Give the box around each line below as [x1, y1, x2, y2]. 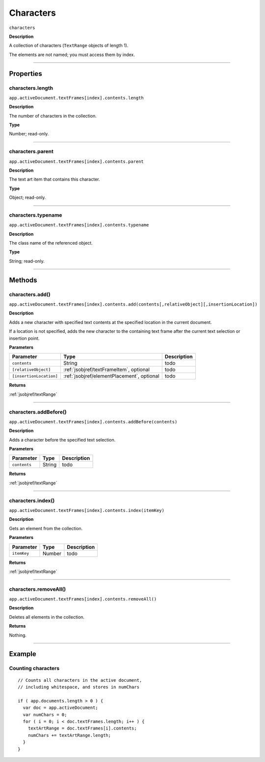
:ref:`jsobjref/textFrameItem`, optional [63, 366, 150, 373]
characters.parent [9, 148, 53, 155]
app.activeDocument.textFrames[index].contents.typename [9, 222, 149, 228]
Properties [9, 69, 42, 78]
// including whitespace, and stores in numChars [18, 684, 140, 690]
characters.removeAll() [9, 586, 66, 593]
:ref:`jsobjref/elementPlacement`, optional [63, 373, 159, 380]
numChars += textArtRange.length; [27, 732, 111, 738]
